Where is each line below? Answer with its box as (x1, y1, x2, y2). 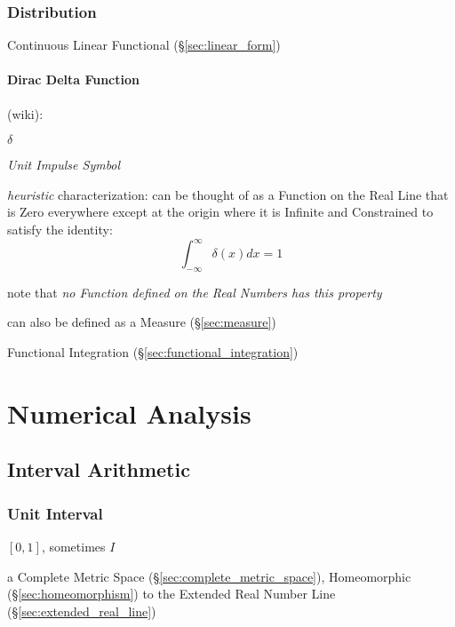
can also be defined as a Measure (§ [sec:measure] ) (7, 313, 276, 331)
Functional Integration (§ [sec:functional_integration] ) (7, 343, 299, 361)
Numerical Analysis (7, 394, 251, 431)
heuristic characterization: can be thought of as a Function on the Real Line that (7, 185, 449, 203)
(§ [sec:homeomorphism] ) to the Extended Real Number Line (7, 584, 336, 603)
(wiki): (7, 104, 44, 123)
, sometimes (41, 537, 106, 556)
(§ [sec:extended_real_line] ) (7, 601, 156, 620)
